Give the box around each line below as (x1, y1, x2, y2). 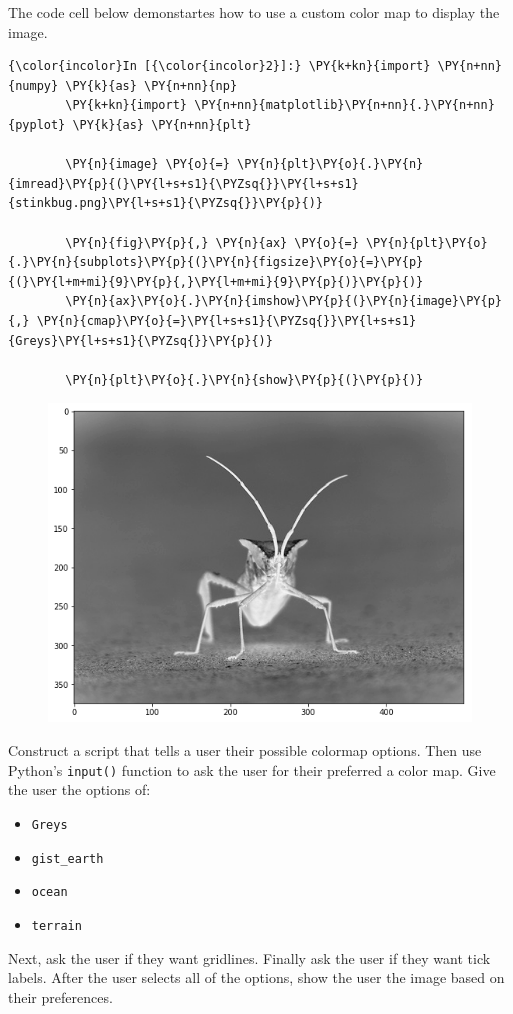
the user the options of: (8, 779, 151, 800)
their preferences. (8, 986, 113, 1007)
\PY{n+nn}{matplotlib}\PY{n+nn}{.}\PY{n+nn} (194, 98, 495, 113)
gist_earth (31, 851, 104, 866)
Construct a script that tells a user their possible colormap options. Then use (8, 740, 482, 761)
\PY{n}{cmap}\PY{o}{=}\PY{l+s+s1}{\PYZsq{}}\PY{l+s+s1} (36, 313, 417, 328)
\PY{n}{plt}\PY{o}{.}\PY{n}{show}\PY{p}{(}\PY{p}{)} (65, 372, 424, 387)
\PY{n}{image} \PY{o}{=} (65, 157, 230, 172)
